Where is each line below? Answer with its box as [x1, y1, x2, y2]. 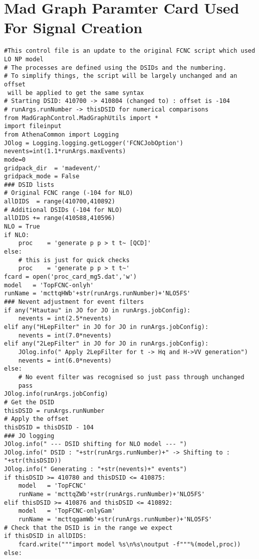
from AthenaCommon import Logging [4, 131, 119, 138]
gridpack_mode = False [4, 173, 80, 180]
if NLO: [4, 231, 30, 239]
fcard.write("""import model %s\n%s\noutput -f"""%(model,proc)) [18, 541, 241, 548]
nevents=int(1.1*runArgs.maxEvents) [4, 148, 126, 155]
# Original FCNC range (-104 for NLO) [4, 189, 133, 197]
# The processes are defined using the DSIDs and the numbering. [4, 64, 226, 71]
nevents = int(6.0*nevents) [18, 357, 112, 364]
